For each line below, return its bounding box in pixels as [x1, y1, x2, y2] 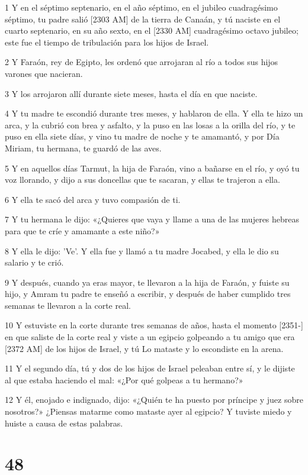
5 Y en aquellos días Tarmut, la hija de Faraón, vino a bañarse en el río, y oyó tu [5, 161, 300, 174]
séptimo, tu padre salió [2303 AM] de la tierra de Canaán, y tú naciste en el [5, 12, 281, 25]
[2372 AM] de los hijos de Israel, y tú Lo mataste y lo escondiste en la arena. [5, 342, 284, 354]
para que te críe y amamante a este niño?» [5, 224, 160, 237]
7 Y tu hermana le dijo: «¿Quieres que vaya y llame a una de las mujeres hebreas [5, 213, 300, 225]
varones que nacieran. [5, 67, 83, 79]
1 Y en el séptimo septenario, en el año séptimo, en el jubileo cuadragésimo [5, 1, 278, 13]
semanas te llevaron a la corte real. [5, 299, 131, 311]
